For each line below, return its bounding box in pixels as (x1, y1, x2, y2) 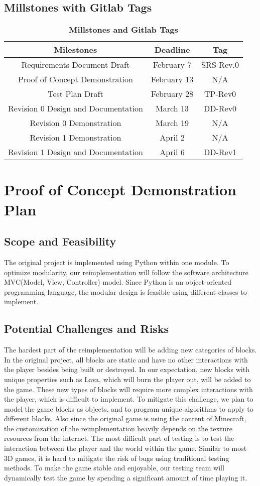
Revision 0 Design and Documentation (8, 102, 143, 114)
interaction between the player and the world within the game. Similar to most (4, 443, 247, 453)
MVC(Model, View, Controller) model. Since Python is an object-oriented (4, 277, 232, 287)
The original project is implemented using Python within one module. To (4, 257, 229, 267)
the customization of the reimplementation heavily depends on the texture (4, 423, 232, 433)
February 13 (151, 73, 194, 85)
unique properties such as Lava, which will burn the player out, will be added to (4, 374, 251, 384)
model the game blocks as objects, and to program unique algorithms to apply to (4, 403, 253, 414)
